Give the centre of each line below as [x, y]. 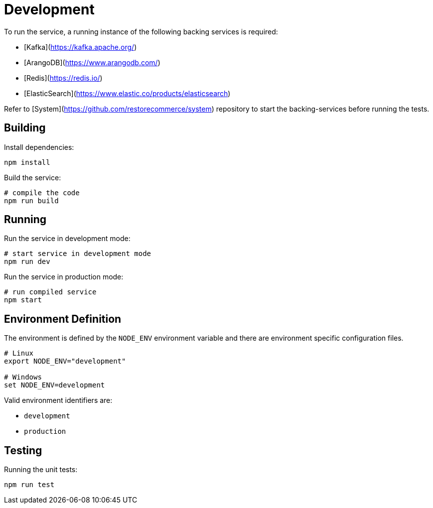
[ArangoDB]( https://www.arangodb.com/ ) [92, 62]
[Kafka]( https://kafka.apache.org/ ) [80, 47]
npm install [27, 162]
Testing [23, 450]
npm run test [29, 485]
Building [25, 128]
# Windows [23, 377]
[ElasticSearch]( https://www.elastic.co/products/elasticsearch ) [127, 93]
